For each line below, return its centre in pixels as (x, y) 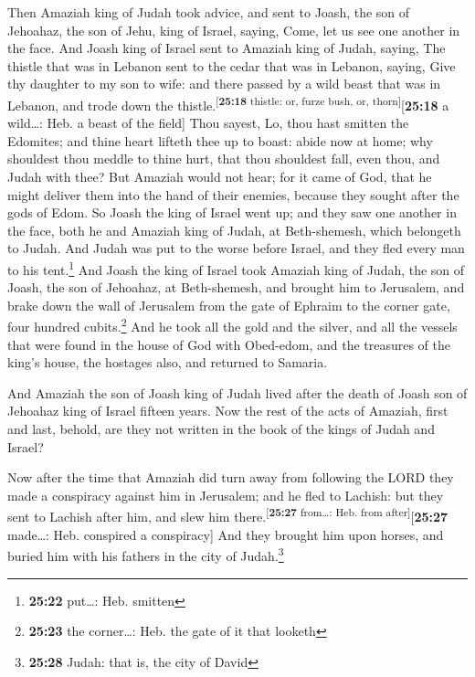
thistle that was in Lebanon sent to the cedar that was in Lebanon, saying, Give (232, 65)
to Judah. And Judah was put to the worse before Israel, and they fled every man (236, 248)
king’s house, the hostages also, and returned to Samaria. (168, 362)
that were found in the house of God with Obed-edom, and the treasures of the (229, 344)
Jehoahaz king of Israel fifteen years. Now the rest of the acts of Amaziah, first (228, 411)
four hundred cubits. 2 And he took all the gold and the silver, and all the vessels (232, 325)
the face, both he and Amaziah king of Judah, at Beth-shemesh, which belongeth (234, 230)
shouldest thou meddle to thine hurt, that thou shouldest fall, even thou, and (224, 159)
